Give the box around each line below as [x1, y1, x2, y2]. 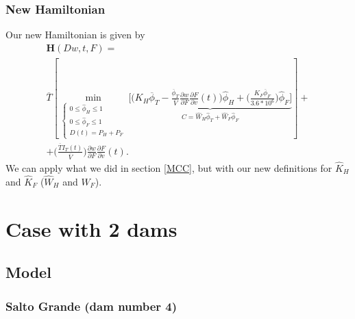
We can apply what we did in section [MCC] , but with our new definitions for [5, 161, 332, 175]
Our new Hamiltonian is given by [5, 27, 145, 42]
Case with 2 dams [5, 214, 177, 242]
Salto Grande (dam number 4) [5, 297, 177, 314]
